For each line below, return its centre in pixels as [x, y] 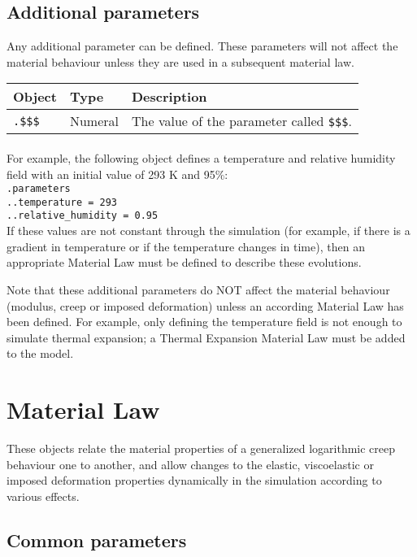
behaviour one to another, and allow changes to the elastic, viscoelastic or [190, 464]
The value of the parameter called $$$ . [242, 121]
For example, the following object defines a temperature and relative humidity [201, 157]
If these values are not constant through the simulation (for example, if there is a [208, 231]
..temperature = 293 [62, 202]
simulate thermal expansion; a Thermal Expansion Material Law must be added [206, 337]
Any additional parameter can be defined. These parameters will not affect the [202, 46]
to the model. [40, 353]
